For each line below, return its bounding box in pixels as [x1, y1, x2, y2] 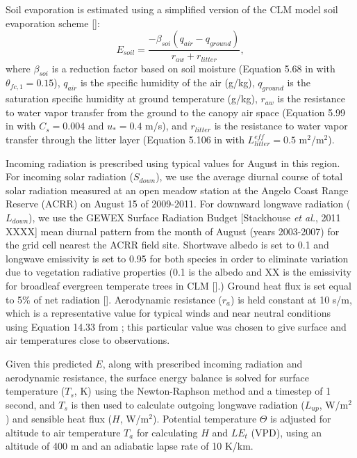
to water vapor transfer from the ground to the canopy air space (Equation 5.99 [6, 104, 346, 119]
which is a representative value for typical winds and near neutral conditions [6, 306, 331, 320]
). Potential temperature [152, 411, 257, 426]
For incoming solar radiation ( [6, 169, 133, 184]
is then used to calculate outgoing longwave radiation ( [71, 397, 305, 411]
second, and [6, 397, 56, 411]
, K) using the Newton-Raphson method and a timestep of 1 [74, 384, 331, 398]
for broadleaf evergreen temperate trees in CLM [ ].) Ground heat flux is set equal [6, 278, 351, 292]
